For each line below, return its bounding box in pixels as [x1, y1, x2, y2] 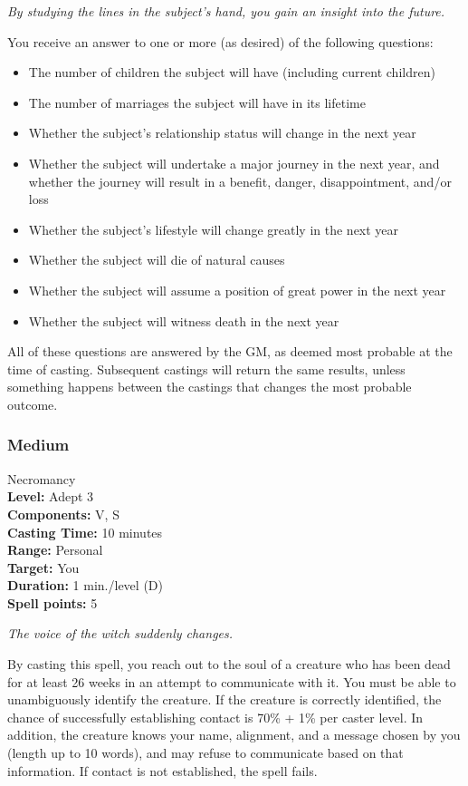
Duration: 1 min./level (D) [7, 576, 163, 595]
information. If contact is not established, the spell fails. [7, 761, 318, 780]
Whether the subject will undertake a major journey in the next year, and [28, 153, 440, 172]
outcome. [7, 394, 58, 413]
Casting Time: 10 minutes [7, 522, 163, 541]
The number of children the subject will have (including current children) [28, 63, 435, 82]
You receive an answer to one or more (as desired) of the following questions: [7, 32, 434, 51]
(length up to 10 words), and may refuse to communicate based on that [7, 743, 404, 762]
